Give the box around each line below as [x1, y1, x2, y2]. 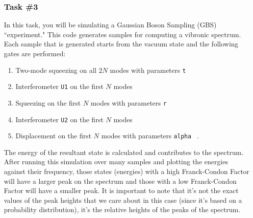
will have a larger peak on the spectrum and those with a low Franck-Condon [4, 175, 237, 186]
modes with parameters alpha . [101, 131, 199, 141]
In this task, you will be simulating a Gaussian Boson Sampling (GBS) [4, 20, 217, 30]
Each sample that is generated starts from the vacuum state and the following [4, 39, 238, 49]
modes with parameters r [91, 97, 167, 108]
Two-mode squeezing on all [15, 65, 97, 75]
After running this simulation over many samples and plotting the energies [4, 156, 228, 167]
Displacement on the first [15, 131, 92, 141]
